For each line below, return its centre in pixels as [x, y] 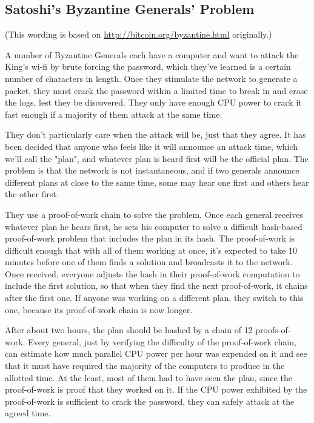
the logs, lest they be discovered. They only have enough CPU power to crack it [153, 102]
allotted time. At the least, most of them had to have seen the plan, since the [149, 377]
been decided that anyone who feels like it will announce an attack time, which [152, 146]
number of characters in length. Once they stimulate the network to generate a [151, 78]
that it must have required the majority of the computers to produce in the [145, 366]
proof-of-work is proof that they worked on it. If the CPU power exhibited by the [156, 389]
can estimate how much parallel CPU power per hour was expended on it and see [156, 354]
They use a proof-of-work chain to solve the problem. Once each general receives [154, 214]
